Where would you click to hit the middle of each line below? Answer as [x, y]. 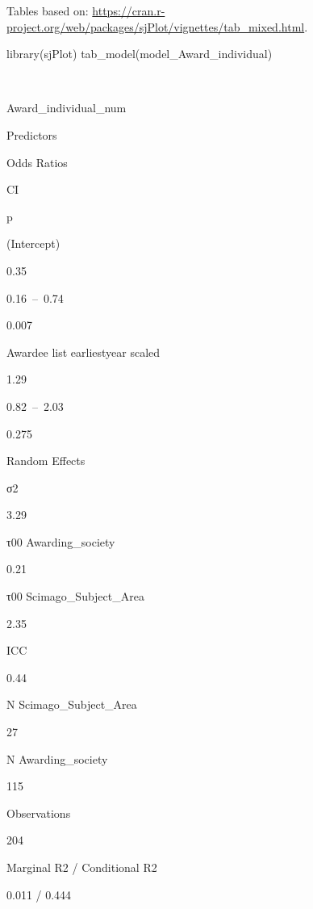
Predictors [32, 134]
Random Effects [46, 461]
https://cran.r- [129, 10]
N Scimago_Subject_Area [72, 704]
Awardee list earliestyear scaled [83, 352]
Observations [39, 813]
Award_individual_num [67, 108]
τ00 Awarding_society [61, 541]
